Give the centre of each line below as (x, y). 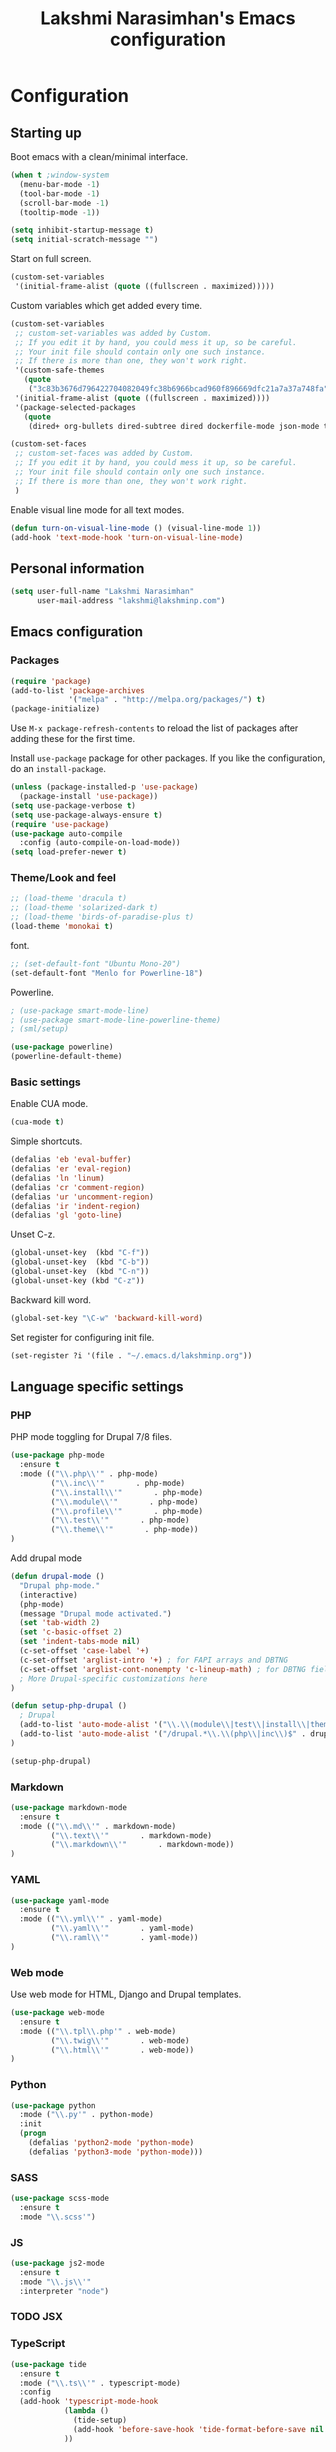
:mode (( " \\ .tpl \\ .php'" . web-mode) (98, 2031)
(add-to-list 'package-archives (77, 690)
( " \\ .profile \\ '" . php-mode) (126, 1511)
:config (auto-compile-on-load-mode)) (100, 843)
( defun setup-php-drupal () (69, 1706)
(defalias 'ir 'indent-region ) (75, 1206)
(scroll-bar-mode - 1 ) (64, 203)
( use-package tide (48, 2364)
